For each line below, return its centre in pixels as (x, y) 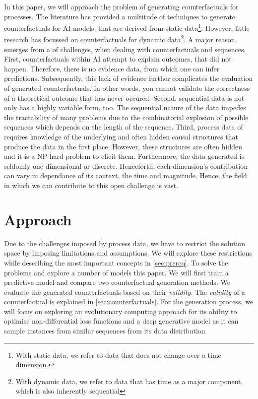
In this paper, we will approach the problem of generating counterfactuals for (121, 6)
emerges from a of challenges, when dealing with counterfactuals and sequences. (125, 49)
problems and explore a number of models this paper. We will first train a (116, 272)
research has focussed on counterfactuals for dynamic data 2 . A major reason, (121, 39)
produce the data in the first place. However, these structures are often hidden (123, 146)
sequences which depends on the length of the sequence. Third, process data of (124, 127)
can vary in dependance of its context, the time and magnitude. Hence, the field (126, 175)
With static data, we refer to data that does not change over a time (118, 355)
